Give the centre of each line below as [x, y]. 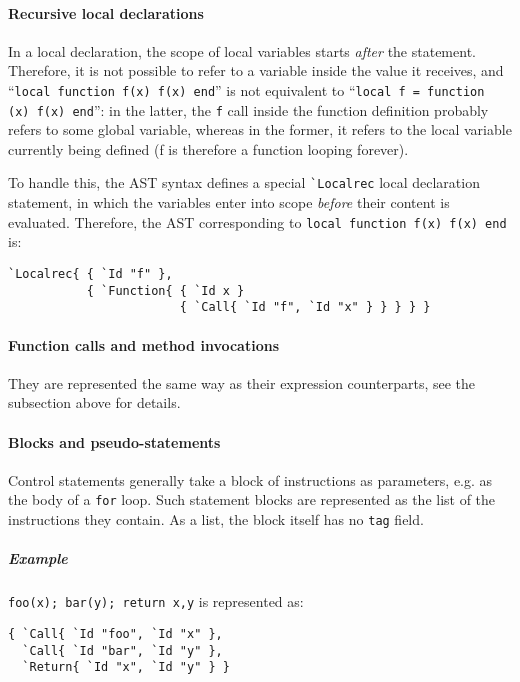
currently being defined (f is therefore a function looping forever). [208, 148]
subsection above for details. [94, 402]
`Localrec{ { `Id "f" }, [90, 273]
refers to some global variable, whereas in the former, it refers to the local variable [260, 129]
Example [38, 558]
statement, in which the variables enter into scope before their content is [229, 202]
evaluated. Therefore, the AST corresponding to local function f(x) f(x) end [257, 221]
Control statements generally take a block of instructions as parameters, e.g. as [250, 479]
